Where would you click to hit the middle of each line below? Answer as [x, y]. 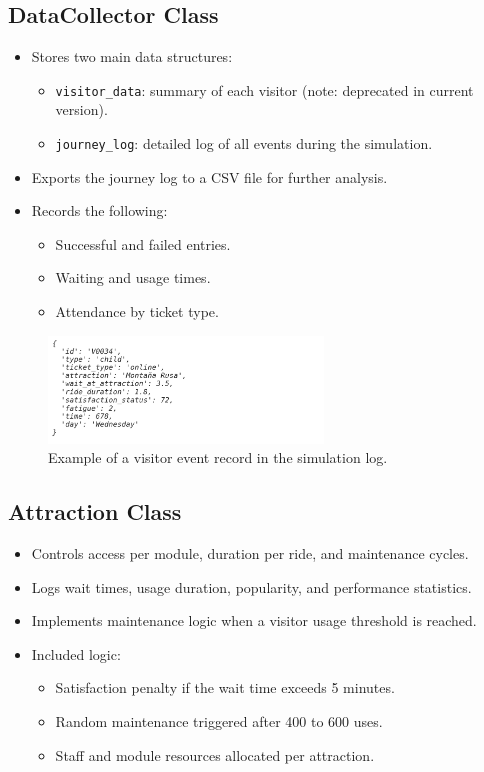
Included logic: [76, 653]
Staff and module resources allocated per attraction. [215, 754]
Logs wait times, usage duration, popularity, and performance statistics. [251, 586]
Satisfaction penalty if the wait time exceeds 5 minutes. [225, 687]
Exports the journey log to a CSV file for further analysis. [209, 176]
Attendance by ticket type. [137, 311]
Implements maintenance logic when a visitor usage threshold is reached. [254, 620]
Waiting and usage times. [133, 277]
